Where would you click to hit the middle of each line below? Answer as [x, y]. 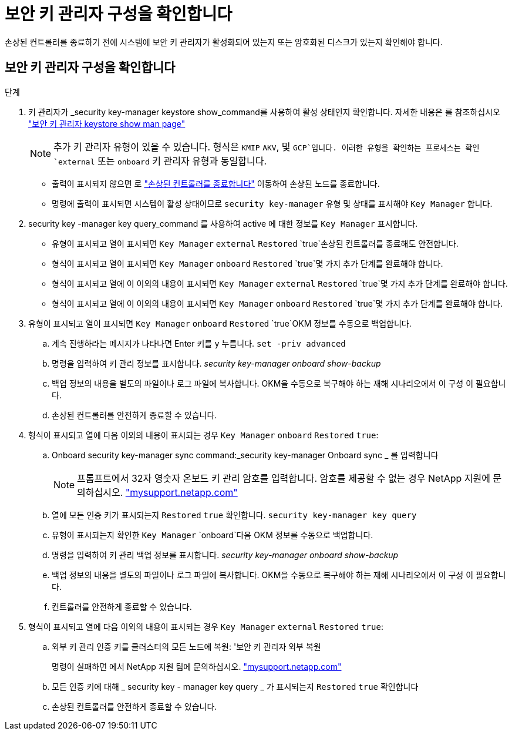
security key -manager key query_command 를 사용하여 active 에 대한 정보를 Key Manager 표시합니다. [223, 223]
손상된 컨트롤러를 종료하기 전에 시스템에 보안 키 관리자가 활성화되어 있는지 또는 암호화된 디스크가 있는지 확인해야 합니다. [224, 42]
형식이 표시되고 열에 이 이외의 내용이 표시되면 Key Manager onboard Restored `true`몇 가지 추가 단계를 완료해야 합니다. [277, 303]
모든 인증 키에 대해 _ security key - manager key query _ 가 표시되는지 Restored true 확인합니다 [235, 686]
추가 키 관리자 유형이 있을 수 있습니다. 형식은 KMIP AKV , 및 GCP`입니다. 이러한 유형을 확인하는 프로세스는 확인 [267, 147]
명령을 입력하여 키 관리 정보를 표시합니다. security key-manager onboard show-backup [216, 363]
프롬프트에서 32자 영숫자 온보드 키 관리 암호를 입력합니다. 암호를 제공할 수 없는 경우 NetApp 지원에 [284, 478]
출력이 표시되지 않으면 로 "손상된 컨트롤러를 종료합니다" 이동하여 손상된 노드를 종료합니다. [216, 183]
